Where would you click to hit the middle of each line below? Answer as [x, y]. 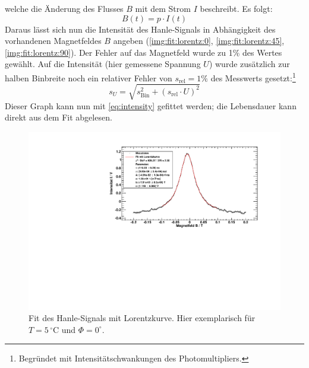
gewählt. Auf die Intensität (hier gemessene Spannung [103, 64]
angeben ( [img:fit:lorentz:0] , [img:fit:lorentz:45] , [199, 41]
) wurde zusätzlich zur [249, 64]
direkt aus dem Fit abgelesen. [59, 117]
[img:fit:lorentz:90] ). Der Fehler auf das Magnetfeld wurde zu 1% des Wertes [144, 52]
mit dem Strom [163, 8]
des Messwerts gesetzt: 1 [253, 77]
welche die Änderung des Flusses [64, 8]
